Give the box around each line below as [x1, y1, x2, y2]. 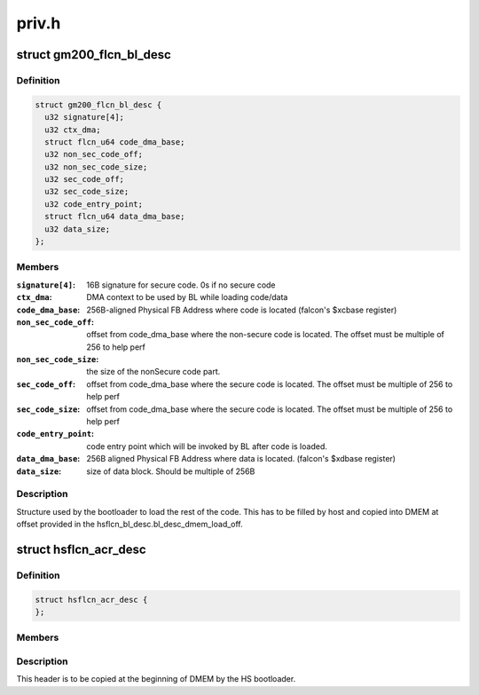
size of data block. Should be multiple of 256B [86, 466, 255, 477]
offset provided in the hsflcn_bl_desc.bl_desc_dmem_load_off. [16, 519, 243, 530]
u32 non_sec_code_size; [44, 162, 148, 172]
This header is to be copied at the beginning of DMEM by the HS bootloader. [16, 674, 296, 684]
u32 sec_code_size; [44, 186, 130, 197]
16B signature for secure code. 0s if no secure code [86, 280, 276, 290]
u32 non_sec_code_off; [44, 149, 144, 160]
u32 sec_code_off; [44, 174, 124, 185]
